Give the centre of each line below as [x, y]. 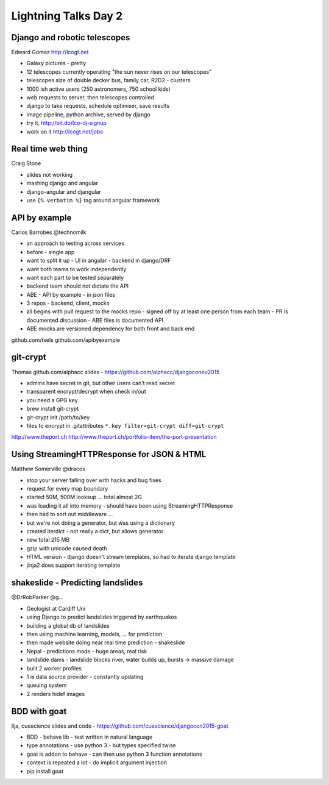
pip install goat [45, 771]
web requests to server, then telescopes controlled [90, 98]
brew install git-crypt [53, 409]
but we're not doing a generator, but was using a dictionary [101, 523]
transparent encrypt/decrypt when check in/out [86, 392]
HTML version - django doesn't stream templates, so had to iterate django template [131, 557]
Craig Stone [26, 163]
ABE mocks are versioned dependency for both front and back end [111, 329]
